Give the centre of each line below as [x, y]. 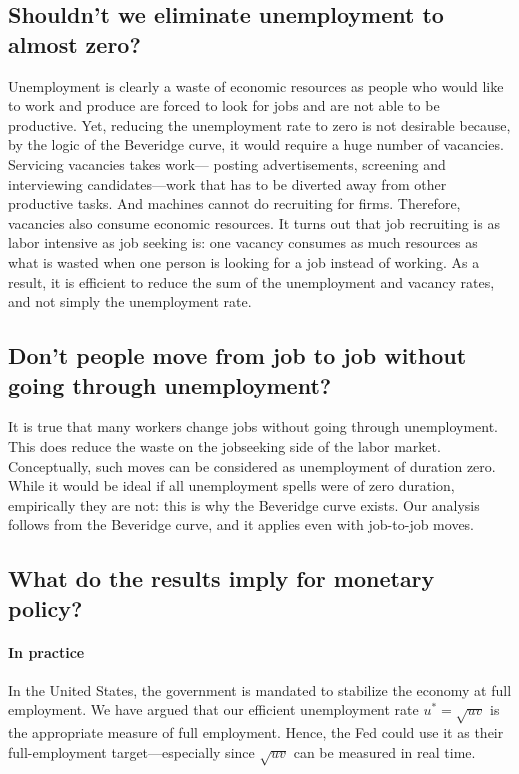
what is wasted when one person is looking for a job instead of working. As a [244, 261]
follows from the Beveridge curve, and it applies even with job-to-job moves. [241, 524]
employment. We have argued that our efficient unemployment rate [213, 709]
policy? [45, 607]
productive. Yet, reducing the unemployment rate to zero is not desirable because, [259, 124]
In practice [46, 651]
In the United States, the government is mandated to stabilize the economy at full [260, 689]
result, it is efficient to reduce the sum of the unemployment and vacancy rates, [251, 281]
